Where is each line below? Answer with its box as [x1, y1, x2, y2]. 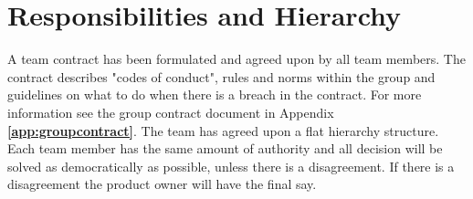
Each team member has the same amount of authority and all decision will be [7, 139, 443, 158]
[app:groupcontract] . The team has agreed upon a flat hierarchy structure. [7, 120, 439, 140]
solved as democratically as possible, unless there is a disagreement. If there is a [7, 156, 455, 175]
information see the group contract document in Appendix [7, 102, 334, 121]
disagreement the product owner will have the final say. [7, 174, 317, 194]
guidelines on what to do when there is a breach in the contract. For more [7, 85, 422, 104]
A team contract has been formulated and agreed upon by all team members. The [7, 49, 466, 68]
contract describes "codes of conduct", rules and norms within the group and [7, 67, 436, 86]
